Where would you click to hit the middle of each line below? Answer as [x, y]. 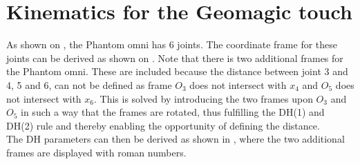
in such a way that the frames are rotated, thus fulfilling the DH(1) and [173, 112]
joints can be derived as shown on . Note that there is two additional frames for [175, 58]
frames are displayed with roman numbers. [96, 152]
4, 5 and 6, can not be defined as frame [89, 84]
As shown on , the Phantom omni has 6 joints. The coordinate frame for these [172, 44]
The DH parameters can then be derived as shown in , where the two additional [176, 139]
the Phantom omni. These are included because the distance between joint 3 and [177, 71]
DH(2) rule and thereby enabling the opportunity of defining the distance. [163, 125]
